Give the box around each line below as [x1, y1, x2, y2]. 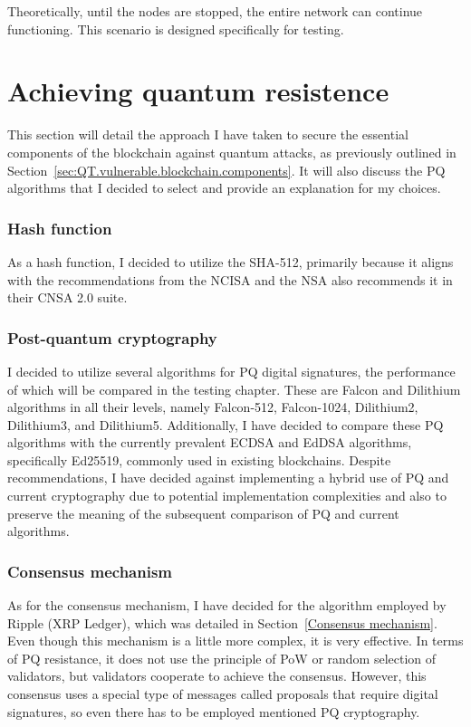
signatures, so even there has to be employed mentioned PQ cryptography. [7, 702, 420, 721]
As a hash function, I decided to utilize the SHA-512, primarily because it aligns [7, 252, 454, 271]
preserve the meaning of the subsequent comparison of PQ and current [7, 503, 399, 522]
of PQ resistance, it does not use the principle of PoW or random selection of [7, 648, 437, 667]
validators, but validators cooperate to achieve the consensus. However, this [7, 666, 427, 685]
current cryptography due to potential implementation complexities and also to [7, 486, 447, 505]
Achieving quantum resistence [7, 72, 389, 110]
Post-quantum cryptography [7, 326, 217, 349]
